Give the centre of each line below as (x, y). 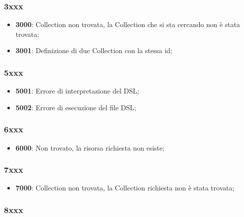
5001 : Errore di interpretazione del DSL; (77, 91)
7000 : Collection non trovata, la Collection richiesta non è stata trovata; (125, 188)
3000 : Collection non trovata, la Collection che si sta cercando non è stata (128, 24)
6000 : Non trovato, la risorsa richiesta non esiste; (90, 147)
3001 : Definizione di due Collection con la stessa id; (94, 50)
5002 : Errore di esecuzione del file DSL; (76, 107)
